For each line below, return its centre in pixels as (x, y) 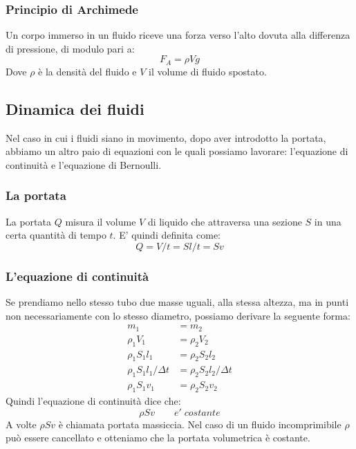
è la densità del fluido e (87, 71)
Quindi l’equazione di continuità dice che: (93, 401)
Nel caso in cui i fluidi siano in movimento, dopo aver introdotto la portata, (166, 137)
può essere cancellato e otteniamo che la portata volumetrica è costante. (158, 438)
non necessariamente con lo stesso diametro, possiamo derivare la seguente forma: (178, 315)
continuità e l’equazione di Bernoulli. (84, 164)
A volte (21, 424)
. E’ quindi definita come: (167, 235)
